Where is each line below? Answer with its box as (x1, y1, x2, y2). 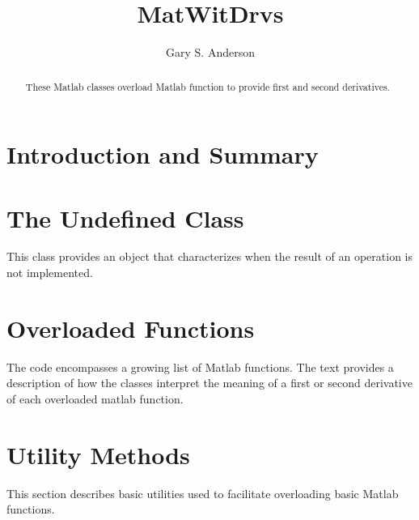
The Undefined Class (6, 201, 244, 234)
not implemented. (6, 264, 93, 281)
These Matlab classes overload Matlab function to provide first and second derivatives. (25, 79, 390, 93)
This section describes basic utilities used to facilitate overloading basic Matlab (6, 484, 399, 501)
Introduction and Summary (6, 138, 319, 171)
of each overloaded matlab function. (6, 390, 184, 407)
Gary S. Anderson (166, 44, 255, 61)
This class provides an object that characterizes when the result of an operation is (6, 248, 413, 265)
